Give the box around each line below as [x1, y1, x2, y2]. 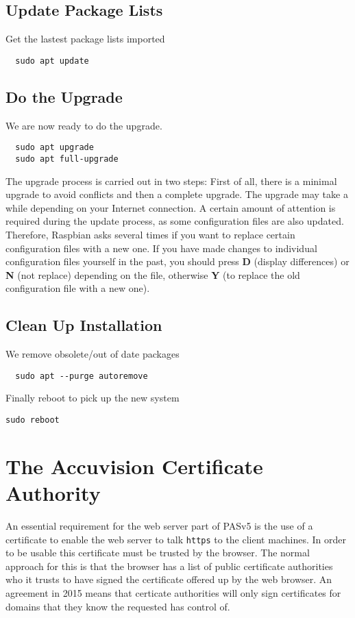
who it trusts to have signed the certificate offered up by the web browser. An [5, 572, 332, 586]
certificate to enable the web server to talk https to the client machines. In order [5, 532, 346, 546]
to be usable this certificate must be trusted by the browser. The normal [5, 545, 310, 560]
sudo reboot [5, 415, 60, 425]
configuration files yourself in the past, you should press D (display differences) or [5, 254, 350, 269]
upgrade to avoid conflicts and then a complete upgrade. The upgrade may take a [5, 187, 348, 201]
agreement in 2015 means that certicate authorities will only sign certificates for [5, 585, 341, 600]
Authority [5, 478, 101, 506]
